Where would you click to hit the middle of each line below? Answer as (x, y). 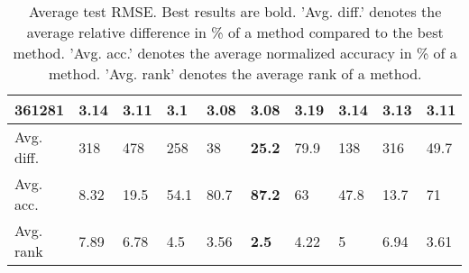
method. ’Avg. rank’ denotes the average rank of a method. (235, 73)
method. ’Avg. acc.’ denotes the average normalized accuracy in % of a (235, 53)
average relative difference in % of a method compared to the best (235, 32)
